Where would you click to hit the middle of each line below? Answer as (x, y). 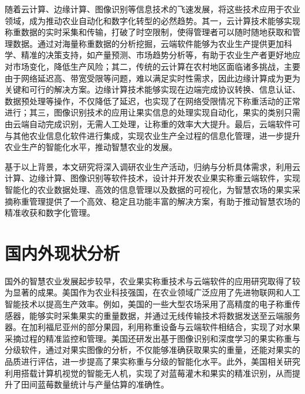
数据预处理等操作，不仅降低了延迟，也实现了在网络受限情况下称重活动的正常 (152, 101)
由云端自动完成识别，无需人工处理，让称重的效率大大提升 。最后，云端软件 (148, 123)
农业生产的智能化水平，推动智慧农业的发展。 (91, 147)
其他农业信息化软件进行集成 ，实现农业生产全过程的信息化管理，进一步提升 (156, 135)
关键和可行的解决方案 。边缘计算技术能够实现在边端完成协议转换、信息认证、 (152, 89)
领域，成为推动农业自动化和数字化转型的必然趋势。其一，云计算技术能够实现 (152, 20)
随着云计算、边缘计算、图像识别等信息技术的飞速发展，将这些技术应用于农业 (152, 9)
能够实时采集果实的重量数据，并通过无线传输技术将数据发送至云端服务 (165, 315)
